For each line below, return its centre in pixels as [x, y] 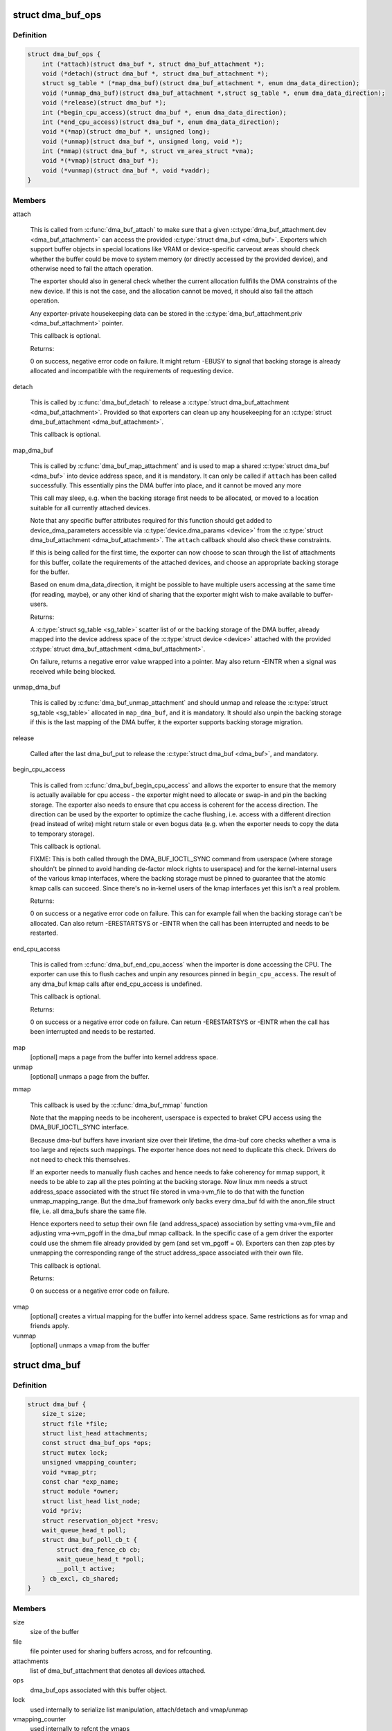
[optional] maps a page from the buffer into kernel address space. [124, 1057]
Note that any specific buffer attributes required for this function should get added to [151, 521]
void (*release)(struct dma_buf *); [104, 103]
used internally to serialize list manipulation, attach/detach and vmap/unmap [139, 1710]
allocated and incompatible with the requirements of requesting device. [132, 371]
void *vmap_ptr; [69, 1472]
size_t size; [64, 1414]
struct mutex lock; [75, 1453]
